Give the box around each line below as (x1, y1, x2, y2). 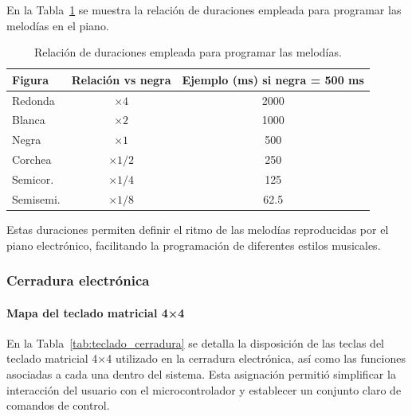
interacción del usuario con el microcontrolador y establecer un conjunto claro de (6, 381, 402, 398)
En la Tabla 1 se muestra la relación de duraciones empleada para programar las (6, 2, 402, 17)
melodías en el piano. (6, 17, 109, 33)
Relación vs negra (71, 71, 171, 87)
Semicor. (12, 171, 54, 187)
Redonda (12, 91, 55, 108)
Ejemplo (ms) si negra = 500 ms (182, 71, 364, 87)
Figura (12, 71, 49, 87)
